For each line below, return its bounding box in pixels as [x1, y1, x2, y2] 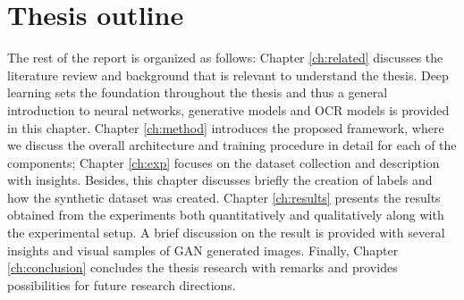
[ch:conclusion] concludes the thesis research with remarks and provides [7, 258, 398, 277]
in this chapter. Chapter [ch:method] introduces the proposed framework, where [7, 118, 444, 137]
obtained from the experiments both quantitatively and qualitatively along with [7, 205, 444, 224]
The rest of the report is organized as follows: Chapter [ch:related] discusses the [7, 48, 443, 67]
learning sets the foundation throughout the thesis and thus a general [7, 83, 388, 102]
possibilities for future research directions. [7, 275, 236, 294]
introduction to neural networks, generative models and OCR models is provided [7, 100, 450, 119]
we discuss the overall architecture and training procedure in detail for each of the [7, 136, 457, 154]
